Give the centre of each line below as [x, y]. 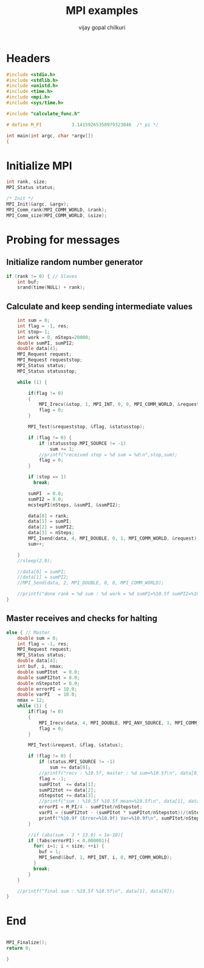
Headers [28, 58]
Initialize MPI [39, 166]
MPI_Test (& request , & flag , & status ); [76, 745]
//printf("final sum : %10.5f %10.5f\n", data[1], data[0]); [96, 891]
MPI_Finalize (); [27, 942]
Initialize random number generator [75, 262]
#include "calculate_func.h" [43, 114]
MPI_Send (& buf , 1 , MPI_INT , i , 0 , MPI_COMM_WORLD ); [105, 857]
